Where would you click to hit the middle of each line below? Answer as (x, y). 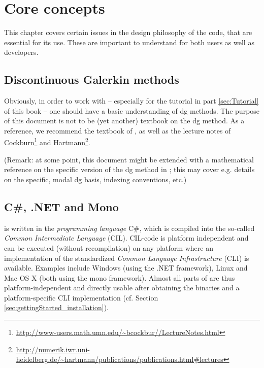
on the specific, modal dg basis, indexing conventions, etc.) (95, 179)
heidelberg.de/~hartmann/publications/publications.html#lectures (120, 359)
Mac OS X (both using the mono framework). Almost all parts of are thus (120, 277)
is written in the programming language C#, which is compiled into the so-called (129, 228)
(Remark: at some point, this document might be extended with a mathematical (129, 159)
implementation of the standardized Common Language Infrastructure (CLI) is (127, 258)
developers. (21, 52)
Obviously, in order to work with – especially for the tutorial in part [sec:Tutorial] (131, 101)
